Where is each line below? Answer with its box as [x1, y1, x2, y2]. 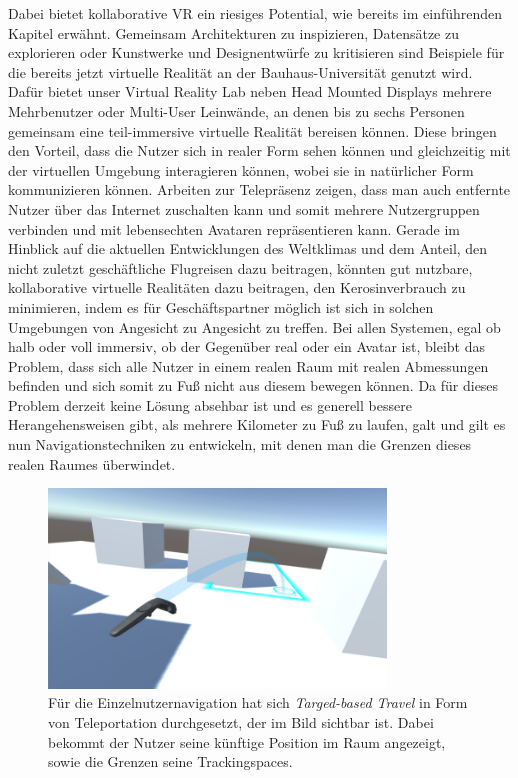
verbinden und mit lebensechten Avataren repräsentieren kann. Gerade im [8, 218, 461, 239]
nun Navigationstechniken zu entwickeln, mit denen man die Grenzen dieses [8, 434, 472, 455]
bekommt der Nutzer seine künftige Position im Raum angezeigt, [48, 731, 446, 752]
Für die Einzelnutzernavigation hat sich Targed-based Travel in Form [48, 692, 468, 713]
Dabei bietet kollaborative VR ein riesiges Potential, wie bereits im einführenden [8, 3, 503, 23]
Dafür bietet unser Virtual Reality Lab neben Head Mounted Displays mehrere [8, 81, 492, 102]
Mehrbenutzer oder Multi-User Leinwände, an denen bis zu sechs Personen [8, 100, 465, 121]
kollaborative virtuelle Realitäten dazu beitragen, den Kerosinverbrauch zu [8, 277, 466, 298]
